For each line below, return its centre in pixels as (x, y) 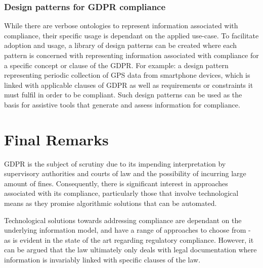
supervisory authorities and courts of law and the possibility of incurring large (125, 173)
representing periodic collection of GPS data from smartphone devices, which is (127, 75)
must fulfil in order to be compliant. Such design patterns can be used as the (123, 95)
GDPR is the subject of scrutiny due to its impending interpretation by (115, 163)
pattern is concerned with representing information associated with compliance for (131, 55)
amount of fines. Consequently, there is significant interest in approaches (116, 183)
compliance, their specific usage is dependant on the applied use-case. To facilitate (131, 35)
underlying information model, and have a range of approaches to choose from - (127, 230)
